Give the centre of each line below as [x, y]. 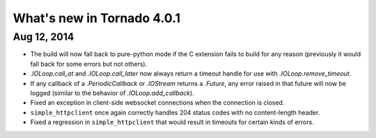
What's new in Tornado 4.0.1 [97, 18]
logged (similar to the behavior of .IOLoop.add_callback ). [112, 93]
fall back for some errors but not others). [89, 64]
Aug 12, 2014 [44, 37]
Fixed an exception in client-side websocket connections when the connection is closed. [157, 103]
